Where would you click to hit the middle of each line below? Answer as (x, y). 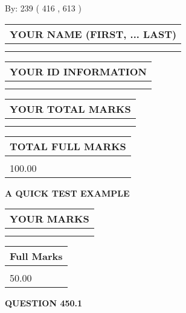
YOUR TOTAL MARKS (70, 109)
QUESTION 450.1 (44, 303)
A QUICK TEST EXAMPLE (67, 193)
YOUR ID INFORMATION (78, 71)
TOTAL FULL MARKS (68, 146)
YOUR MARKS (50, 219)
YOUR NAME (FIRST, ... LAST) (93, 34)
